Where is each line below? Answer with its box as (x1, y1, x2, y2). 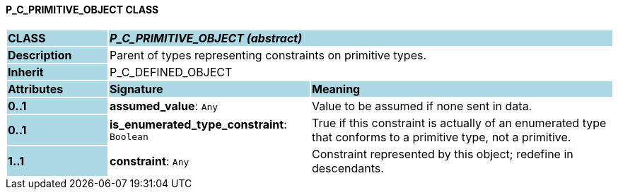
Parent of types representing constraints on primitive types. (109, 47, 427, 62)
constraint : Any (109, 153, 190, 168)
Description (8, 47, 72, 62)
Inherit (8, 64, 44, 79)
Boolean (109, 131, 148, 143)
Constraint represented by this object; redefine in (311, 146, 573, 161)
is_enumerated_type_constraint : (109, 117, 287, 132)
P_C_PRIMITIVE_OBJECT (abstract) (109, 30, 303, 45)
